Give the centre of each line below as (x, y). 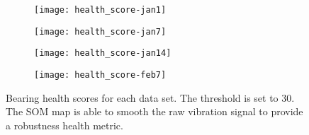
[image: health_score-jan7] (100, 31)
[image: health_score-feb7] (100, 75)
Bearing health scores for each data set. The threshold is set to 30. (150, 97)
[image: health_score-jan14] (103, 53)
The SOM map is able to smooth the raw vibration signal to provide (154, 111)
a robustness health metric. (64, 125)
